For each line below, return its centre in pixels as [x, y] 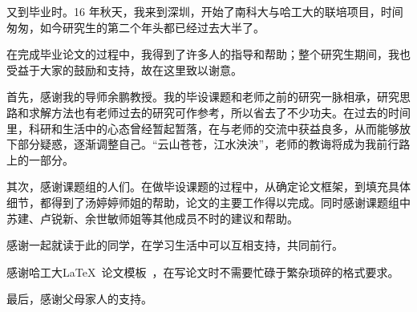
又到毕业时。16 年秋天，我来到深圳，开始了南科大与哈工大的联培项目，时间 [205, 11]
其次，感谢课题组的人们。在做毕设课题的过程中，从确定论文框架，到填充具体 [208, 186]
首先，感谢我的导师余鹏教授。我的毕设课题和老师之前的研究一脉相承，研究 [203, 97]
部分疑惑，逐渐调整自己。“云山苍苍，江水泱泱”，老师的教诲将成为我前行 [208, 144]
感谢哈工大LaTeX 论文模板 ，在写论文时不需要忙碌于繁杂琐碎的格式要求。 [203, 271]
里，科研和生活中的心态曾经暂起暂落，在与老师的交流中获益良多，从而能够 [203, 128]
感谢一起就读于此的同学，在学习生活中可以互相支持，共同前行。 [175, 245]
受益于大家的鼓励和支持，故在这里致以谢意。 [124, 69]
